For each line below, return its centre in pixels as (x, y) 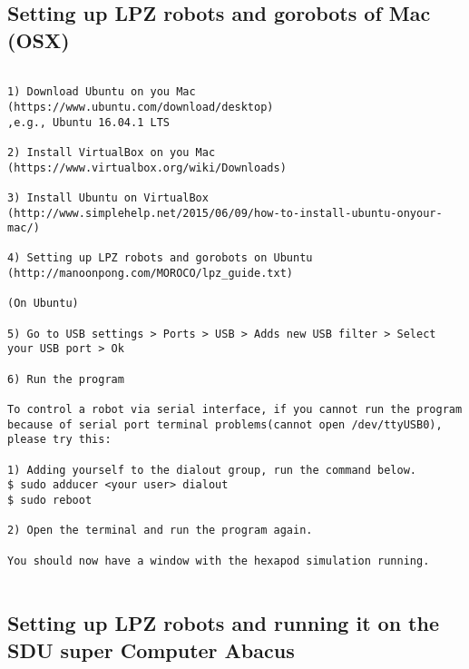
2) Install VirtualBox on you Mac (112, 152)
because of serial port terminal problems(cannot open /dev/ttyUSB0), (225, 424)
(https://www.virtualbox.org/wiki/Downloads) (147, 167)
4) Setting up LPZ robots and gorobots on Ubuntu (160, 258)
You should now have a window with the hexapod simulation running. (219, 561)
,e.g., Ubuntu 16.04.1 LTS (88, 122)
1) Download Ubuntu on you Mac (102, 92)
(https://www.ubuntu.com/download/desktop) (141, 107)
